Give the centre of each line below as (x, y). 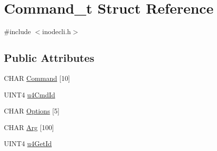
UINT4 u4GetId (28, 143)
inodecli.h (57, 31)
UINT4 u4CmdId (30, 94)
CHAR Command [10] (37, 78)
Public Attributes (49, 58)
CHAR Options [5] (32, 111)
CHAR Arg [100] (29, 127)
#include (18, 31)
